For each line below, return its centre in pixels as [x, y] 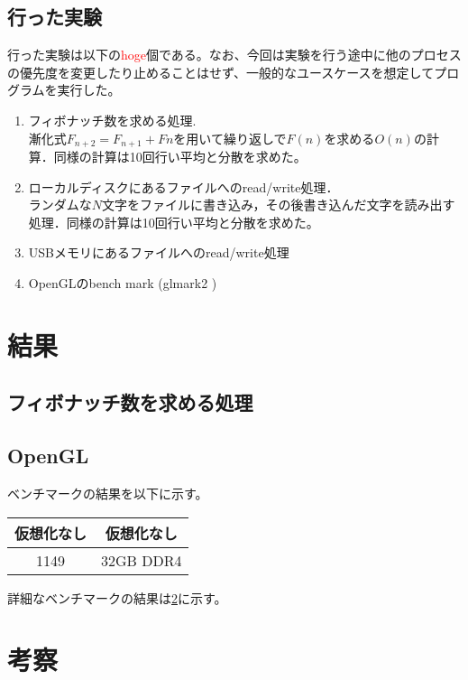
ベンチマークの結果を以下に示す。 [108, 493]
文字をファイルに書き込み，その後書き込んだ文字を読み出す [279, 205]
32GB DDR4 [142, 560]
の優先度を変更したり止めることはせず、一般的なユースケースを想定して [221, 72]
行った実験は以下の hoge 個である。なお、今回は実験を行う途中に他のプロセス [234, 55]
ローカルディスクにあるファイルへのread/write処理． [184, 186]
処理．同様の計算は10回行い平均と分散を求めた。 [174, 222]
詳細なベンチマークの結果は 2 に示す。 [117, 597]
